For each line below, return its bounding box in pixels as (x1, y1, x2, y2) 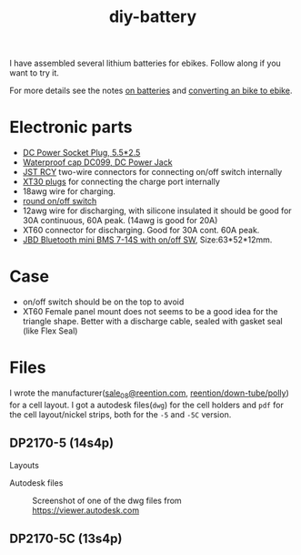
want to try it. (9, 67, 59, 78)
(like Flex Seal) (22, 325, 78, 336)
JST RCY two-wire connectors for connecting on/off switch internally (22, 167, 283, 178)
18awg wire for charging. (22, 186, 116, 197)
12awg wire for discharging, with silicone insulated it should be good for (22, 205, 293, 216)
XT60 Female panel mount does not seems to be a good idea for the (22, 306, 278, 317)
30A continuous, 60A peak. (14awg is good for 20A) (22, 215, 218, 226)
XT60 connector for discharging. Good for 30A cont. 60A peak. (22, 225, 260, 236)
